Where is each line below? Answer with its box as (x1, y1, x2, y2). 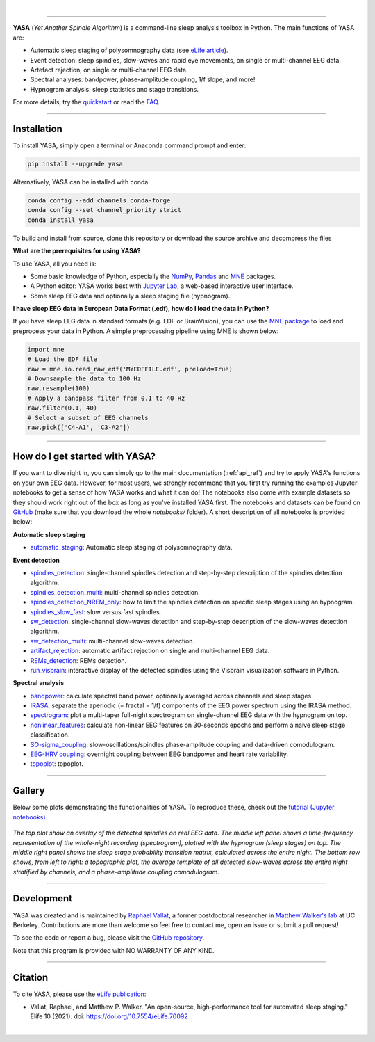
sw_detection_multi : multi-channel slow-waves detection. (30, 636, 194, 645)
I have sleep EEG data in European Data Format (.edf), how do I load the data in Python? (12, 305, 269, 313)
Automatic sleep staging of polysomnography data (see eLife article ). (30, 46, 228, 55)
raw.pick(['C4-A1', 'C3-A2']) (27, 423, 131, 431)
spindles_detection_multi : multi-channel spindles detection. (30, 588, 201, 596)
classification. (30, 730, 70, 739)
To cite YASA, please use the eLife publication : (12, 990, 147, 998)
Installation (12, 122, 62, 135)
